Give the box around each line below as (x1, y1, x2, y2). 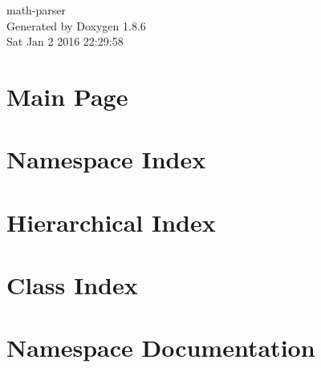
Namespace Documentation (6, 331, 315, 364)
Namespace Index (6, 143, 206, 176)
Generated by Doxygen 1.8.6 (6, 17, 146, 34)
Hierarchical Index (6, 205, 216, 238)
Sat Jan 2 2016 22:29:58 (6, 33, 124, 50)
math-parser (6, 2, 67, 18)
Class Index (6, 269, 138, 301)
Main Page (6, 79, 128, 112)
